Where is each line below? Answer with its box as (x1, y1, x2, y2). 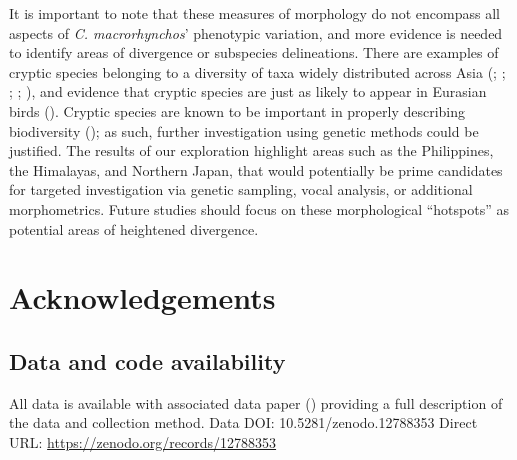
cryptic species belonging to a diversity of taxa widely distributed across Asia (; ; (9, 61, 506, 82)
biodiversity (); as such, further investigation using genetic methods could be (9, 120, 479, 141)
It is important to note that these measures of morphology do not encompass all (9, 3, 500, 23)
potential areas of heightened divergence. (9, 218, 259, 239)
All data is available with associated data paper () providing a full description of (9, 392, 503, 413)
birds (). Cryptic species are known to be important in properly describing (9, 100, 466, 121)
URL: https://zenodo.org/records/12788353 (9, 431, 277, 452)
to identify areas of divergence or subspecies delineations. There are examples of (9, 42, 499, 63)
